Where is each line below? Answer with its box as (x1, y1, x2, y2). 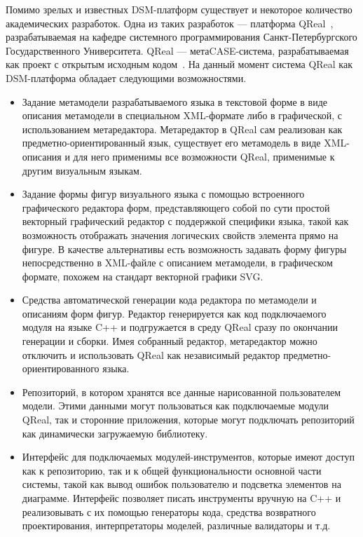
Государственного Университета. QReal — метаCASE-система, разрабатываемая (6, 43, 349, 57)
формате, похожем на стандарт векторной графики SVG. (22, 268, 263, 283)
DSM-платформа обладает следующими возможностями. (6, 70, 247, 85)
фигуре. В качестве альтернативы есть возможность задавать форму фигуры (22, 241, 347, 256)
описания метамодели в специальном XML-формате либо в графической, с (22, 108, 343, 123)
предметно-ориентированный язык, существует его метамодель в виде (22, 135, 321, 150)
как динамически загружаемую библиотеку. (22, 426, 208, 440)
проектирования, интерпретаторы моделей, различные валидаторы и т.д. (22, 518, 331, 533)
